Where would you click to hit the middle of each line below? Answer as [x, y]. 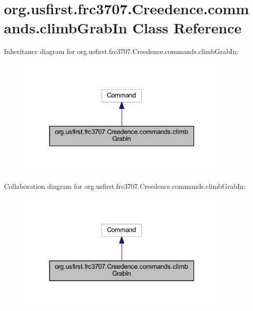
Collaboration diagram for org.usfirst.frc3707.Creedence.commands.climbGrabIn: [125, 186]
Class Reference [187, 28]
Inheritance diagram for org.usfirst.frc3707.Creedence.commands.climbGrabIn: [121, 51]
